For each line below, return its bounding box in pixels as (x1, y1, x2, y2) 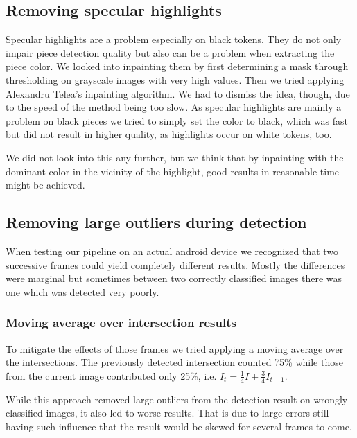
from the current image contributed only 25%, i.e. (6, 368, 217, 383)
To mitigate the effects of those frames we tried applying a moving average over (6, 341, 344, 356)
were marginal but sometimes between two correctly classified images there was (6, 271, 342, 286)
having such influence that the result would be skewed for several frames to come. (6, 419, 352, 433)
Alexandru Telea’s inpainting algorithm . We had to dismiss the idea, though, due (6, 86, 350, 100)
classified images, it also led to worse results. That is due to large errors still (6, 405, 329, 420)
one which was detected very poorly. (6, 284, 159, 299)
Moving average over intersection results (6, 314, 236, 331)
